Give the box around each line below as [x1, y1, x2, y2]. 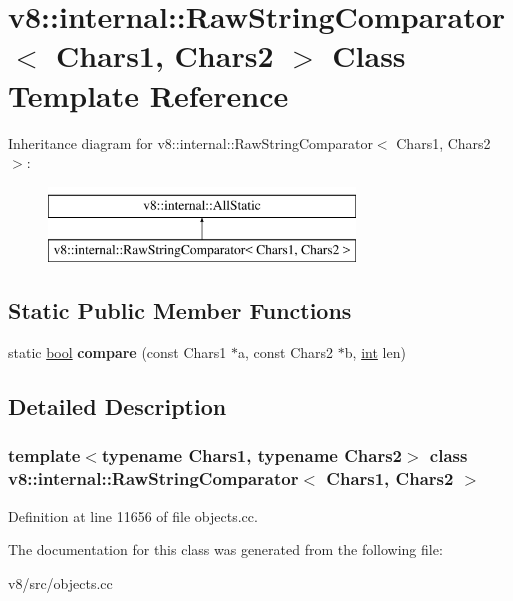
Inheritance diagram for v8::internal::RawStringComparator [8, 132, 373, 153]
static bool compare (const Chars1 [8, 342, 227, 363]
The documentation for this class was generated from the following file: [8, 539, 443, 560]
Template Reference [8, 74, 289, 115]
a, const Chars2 [238, 342, 334, 363]
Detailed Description [8, 391, 227, 422]
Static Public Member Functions [8, 295, 352, 326]
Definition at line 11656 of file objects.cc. [8, 505, 258, 526]
